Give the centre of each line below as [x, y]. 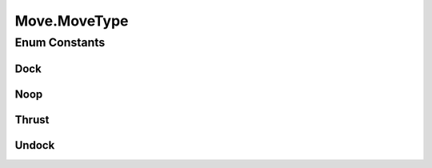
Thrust [32, 120]
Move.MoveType [72, 21]
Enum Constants [60, 42]
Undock [35, 145]
